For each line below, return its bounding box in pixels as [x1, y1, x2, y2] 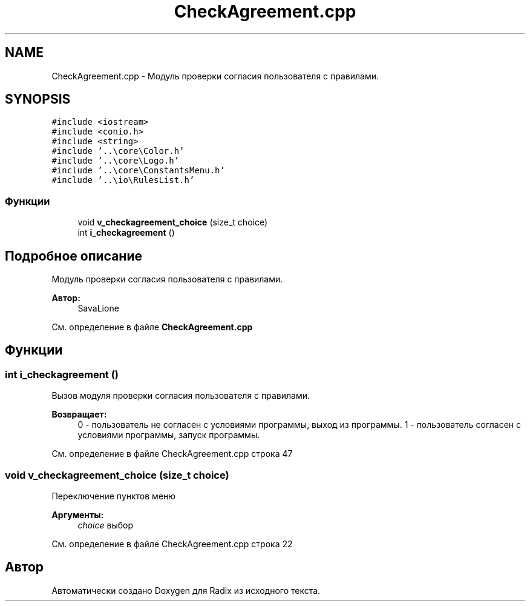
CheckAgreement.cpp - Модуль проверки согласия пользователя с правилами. [51, 70, 379, 81]
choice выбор [77, 520, 133, 530]
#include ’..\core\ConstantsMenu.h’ [51, 165, 225, 176]
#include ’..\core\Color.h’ [51, 146, 185, 156]
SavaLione [77, 303, 119, 314]
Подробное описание [5, 248, 142, 264]
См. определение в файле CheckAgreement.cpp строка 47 [51, 448, 293, 459]
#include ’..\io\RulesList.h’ [51, 175, 195, 185]
